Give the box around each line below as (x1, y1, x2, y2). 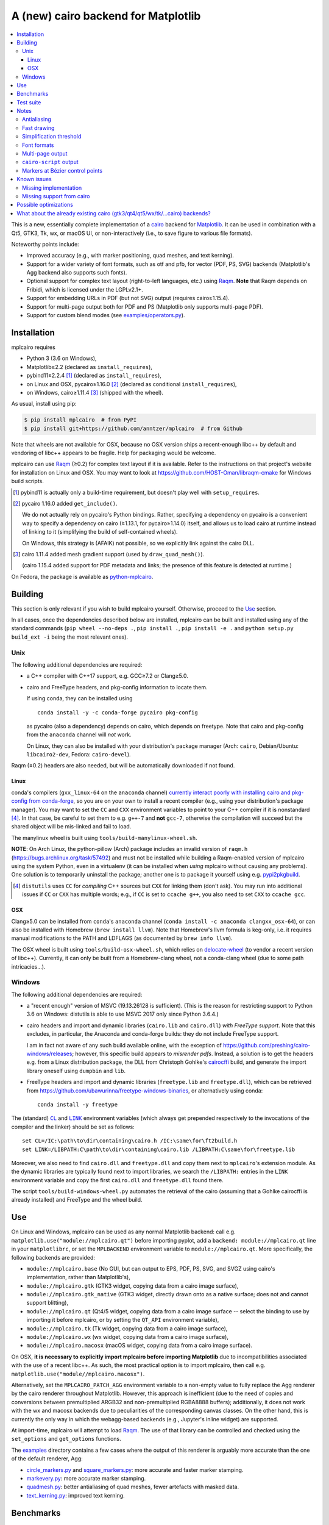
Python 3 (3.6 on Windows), (26, 354, 97, 362)
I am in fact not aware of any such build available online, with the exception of (26, 1041, 222, 1049)
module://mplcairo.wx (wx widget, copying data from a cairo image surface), (26, 1333, 228, 1341)
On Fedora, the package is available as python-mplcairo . (11, 573, 154, 580)
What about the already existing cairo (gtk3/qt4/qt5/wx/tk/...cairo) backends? (16, 209, 211, 217)
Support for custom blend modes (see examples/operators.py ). (26, 312, 185, 319)
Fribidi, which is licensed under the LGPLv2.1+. (26, 285, 143, 293)
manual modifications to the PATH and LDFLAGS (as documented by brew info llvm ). (11, 935, 233, 942)
